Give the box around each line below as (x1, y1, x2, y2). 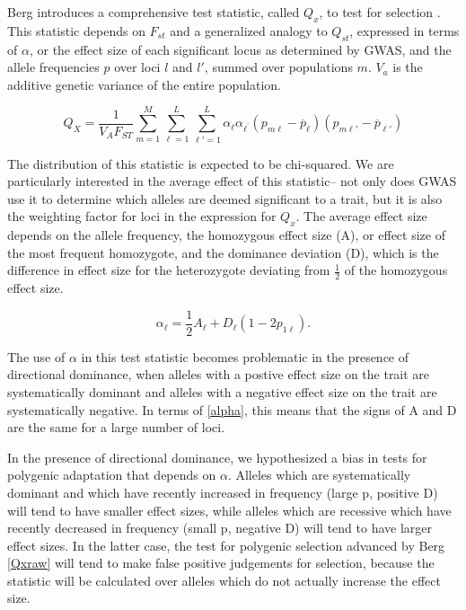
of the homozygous (344, 261, 448, 279)
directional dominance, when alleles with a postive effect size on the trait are (7, 365, 430, 384)
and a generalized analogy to (170, 21, 328, 40)
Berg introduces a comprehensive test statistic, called (7, 3, 300, 21)
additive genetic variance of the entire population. (7, 75, 281, 93)
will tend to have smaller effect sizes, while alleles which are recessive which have (7, 500, 452, 519)
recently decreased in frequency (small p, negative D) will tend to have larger (7, 518, 433, 537)
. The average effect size (295, 207, 427, 225)
